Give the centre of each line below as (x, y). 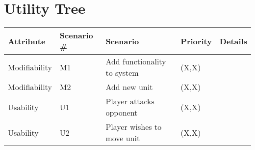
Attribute (27, 41)
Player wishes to (134, 127)
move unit (123, 138)
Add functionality (136, 61)
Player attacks (130, 101)
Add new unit (129, 87)
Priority (196, 41)
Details (233, 41)
